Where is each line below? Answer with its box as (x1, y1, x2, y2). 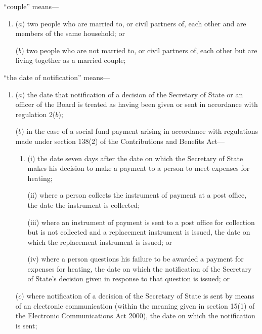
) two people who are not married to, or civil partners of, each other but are (21, 45, 257, 55)
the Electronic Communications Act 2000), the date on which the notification (15, 310, 255, 321)
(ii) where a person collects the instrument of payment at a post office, (27, 190, 247, 200)
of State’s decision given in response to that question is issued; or (27, 273, 230, 284)
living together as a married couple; (15, 55, 126, 65)
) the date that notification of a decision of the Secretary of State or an (22, 89, 243, 99)
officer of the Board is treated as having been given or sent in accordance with (15, 99, 258, 109)
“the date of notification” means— (4, 71, 110, 82)
